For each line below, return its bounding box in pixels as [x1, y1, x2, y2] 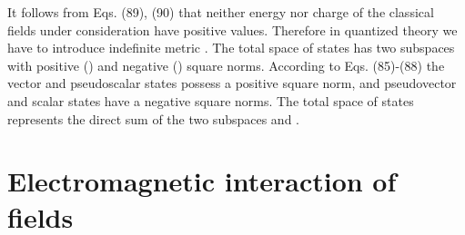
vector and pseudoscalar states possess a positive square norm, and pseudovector [7, 73, 457, 93]
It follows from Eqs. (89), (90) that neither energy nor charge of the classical [7, 3, 434, 21]
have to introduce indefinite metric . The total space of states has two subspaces [7, 38, 455, 57]
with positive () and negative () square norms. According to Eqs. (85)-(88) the [7, 55, 445, 74]
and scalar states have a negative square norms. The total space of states [7, 91, 414, 110]
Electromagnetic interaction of [7, 162, 397, 200]
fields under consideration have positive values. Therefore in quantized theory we [7, 20, 458, 39]
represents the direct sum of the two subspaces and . [7, 109, 299, 128]
